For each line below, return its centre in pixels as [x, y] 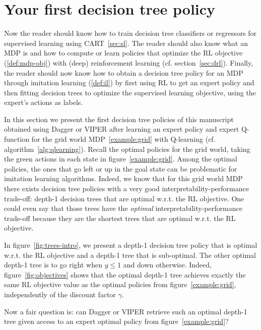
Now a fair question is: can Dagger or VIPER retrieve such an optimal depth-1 [126, 311]
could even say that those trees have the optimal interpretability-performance [123, 208]
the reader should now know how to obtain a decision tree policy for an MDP [124, 72]
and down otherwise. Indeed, [167, 265]
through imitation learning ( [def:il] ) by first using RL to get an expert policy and [129, 82]
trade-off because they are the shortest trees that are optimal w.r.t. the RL [120, 218]
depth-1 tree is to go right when [53, 265]
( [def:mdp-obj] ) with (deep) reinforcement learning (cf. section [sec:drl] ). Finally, [129, 62]
